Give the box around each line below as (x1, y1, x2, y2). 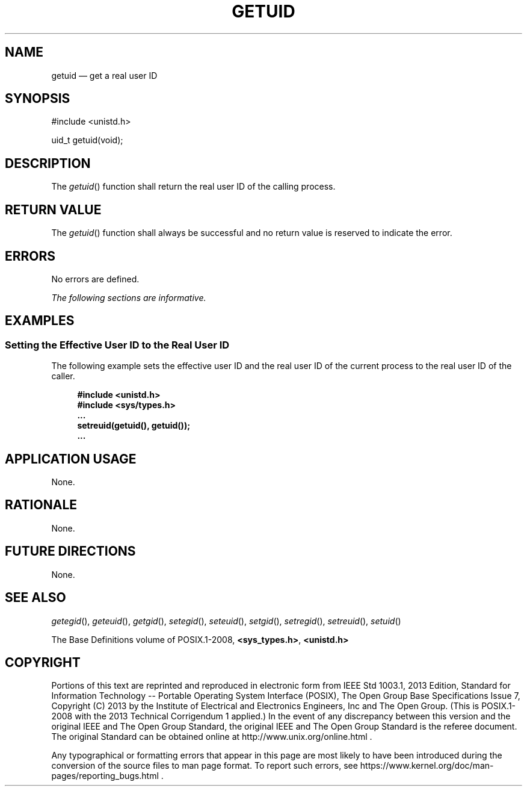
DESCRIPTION (5, 155, 91, 171)
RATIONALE (5, 497, 78, 513)
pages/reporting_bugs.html (51, 771, 159, 781)
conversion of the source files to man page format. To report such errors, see (51, 760, 358, 771)
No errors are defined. (51, 273, 140, 284)
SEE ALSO (5, 590, 66, 606)
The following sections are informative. (51, 292, 206, 303)
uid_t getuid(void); (51, 135, 123, 146)
